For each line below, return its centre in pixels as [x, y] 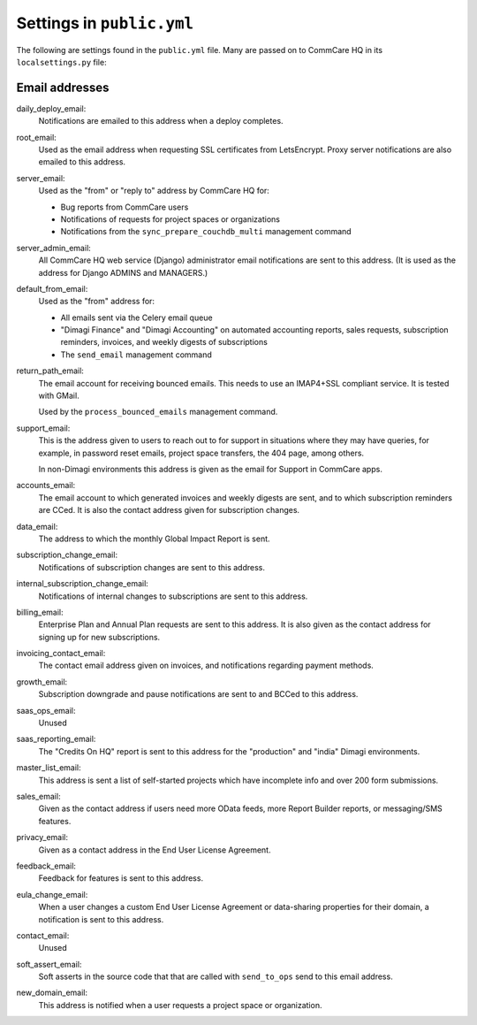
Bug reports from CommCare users [125, 207]
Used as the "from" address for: [96, 302]
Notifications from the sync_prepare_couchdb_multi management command [206, 232]
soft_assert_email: [49, 964]
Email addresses [63, 87]
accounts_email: [46, 486]
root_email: [36, 137]
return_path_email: [50, 371]
